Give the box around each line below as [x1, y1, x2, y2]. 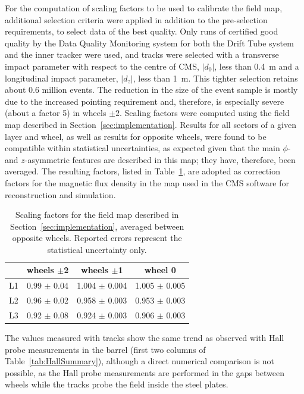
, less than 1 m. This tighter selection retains [133, 71, 298, 84]
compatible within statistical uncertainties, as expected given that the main [5, 142, 280, 154]
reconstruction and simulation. [5, 188, 116, 201]
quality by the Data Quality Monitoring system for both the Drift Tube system [5, 36, 294, 49]
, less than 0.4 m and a [214, 60, 299, 72]
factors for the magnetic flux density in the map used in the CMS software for [5, 176, 290, 189]
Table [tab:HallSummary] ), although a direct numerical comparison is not [5, 355, 275, 367]
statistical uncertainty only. [47, 243, 147, 255]
